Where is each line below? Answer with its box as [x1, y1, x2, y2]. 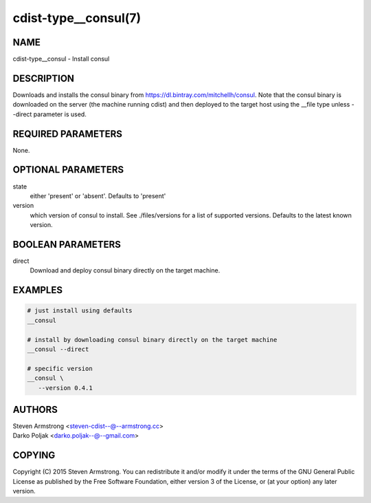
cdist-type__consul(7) [12, 10, 142, 25]
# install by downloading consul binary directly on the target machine [27, 336, 278, 343]
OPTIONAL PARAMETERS [12, 164, 124, 175]
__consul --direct [27, 345, 89, 353]
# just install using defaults [27, 307, 133, 314]
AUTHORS [12, 403, 58, 416]
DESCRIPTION [12, 72, 75, 84]
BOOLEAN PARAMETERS [12, 238, 122, 250]
